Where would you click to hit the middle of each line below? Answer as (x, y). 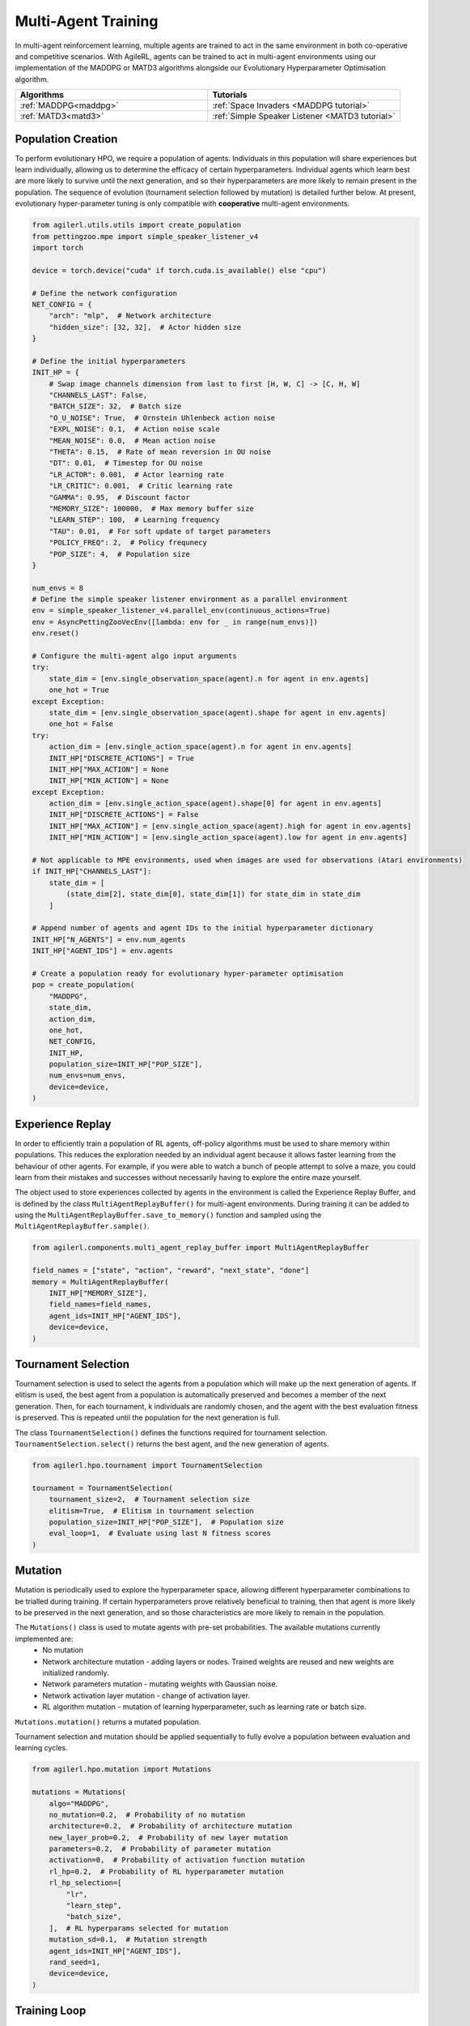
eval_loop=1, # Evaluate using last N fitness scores (160, 1533)
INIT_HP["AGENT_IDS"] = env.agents (102, 951)
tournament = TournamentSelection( (102, 1488)
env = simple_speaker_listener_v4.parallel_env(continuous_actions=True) (181, 611)
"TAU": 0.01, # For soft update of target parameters (160, 531)
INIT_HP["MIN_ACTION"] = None (109, 781)
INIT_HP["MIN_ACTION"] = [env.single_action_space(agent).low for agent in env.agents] (228, 838)
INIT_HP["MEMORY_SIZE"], (98, 1293)
